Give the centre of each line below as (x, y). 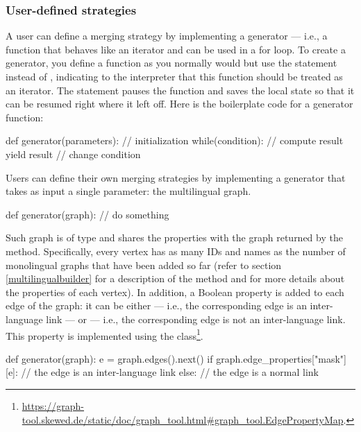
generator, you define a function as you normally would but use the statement (171, 63)
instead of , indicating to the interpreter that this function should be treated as (174, 76)
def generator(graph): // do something (87, 214)
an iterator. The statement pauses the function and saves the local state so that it (180, 90)
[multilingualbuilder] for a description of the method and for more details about (175, 278)
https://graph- (53, 405)
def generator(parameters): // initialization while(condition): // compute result (175, 140)
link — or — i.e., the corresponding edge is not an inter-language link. (196, 319)
